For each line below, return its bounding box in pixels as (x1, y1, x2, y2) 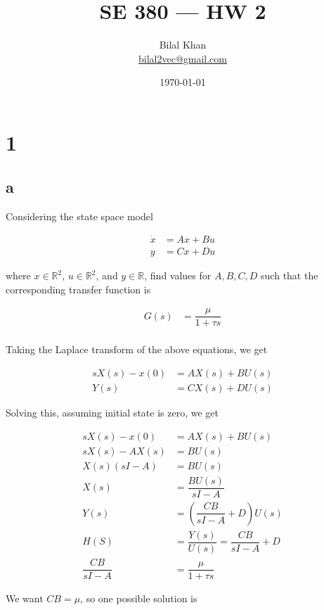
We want (6, 591, 44, 606)
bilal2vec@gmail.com (138, 51, 227, 65)
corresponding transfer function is (6, 281, 151, 296)
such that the (261, 268, 318, 283)
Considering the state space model (6, 209, 153, 224)
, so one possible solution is (80, 591, 197, 606)
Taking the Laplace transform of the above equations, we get (6, 342, 268, 357)
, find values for (144, 268, 212, 283)
